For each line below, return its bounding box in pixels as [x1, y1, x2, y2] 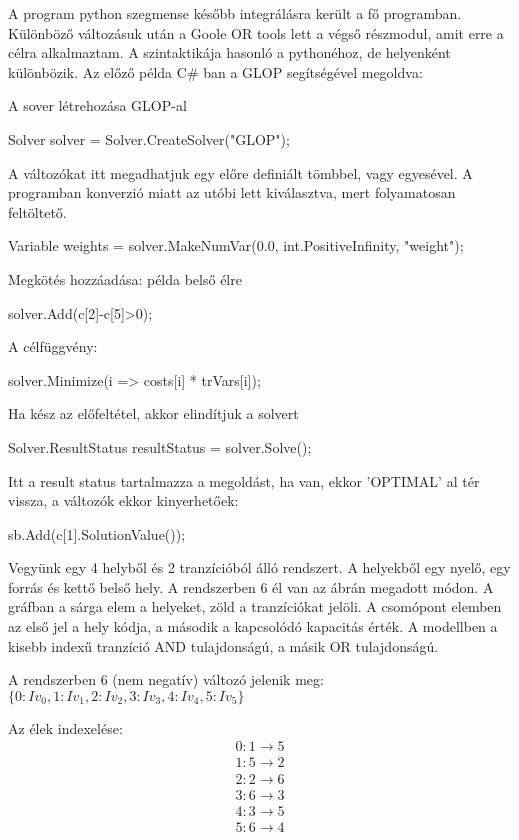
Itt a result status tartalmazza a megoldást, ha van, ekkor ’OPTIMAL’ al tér [8, 470, 480, 491]
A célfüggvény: [8, 336, 98, 357]
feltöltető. [8, 201, 67, 222]
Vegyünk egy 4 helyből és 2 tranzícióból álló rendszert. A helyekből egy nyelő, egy [8, 557, 511, 578]
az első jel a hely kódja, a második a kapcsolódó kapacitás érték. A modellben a [8, 616, 498, 637]
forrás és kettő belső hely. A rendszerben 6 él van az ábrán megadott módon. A [8, 576, 494, 597]
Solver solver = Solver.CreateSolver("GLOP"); [8, 128, 290, 149]
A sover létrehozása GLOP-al [8, 95, 187, 116]
